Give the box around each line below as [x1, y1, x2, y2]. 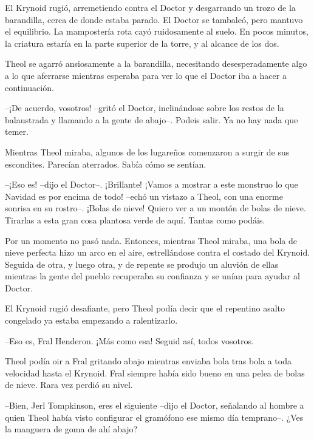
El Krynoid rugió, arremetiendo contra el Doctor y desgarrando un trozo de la [5, 1, 296, 13]
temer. [5, 125, 29, 138]
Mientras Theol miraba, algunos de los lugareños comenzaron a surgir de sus [5, 145, 290, 158]
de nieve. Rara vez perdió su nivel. [5, 378, 133, 391]
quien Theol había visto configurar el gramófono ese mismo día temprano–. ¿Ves [5, 410, 304, 423]
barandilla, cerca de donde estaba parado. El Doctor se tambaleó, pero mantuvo [5, 13, 303, 26]
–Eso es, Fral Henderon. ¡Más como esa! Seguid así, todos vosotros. [5, 334, 254, 347]
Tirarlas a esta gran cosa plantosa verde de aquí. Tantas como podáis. [5, 213, 265, 226]
